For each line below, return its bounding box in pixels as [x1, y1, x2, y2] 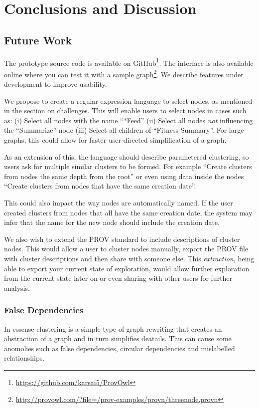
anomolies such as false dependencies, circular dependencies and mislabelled [4, 343, 235, 353]
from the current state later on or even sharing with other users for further [4, 273, 233, 283]
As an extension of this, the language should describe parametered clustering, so [4, 151, 249, 162]
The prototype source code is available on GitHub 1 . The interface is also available [4, 56, 254, 68]
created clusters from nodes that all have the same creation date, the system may [4, 207, 253, 217]
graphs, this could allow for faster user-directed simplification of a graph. [4, 135, 227, 145]
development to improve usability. [4, 79, 107, 89]
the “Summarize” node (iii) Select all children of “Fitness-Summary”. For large [4, 125, 244, 135]
